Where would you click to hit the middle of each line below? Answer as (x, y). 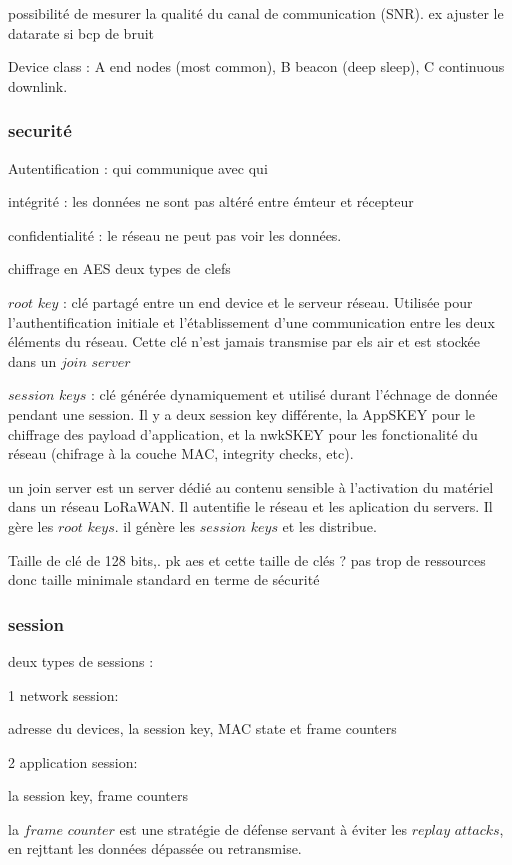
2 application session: (73, 761)
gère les (31, 525)
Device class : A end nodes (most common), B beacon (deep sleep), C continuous (256, 66)
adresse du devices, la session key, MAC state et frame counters (202, 728)
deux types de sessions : (81, 660)
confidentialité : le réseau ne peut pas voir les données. (175, 234)
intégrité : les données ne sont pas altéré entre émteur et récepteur (211, 201)
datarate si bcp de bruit (81, 32)
